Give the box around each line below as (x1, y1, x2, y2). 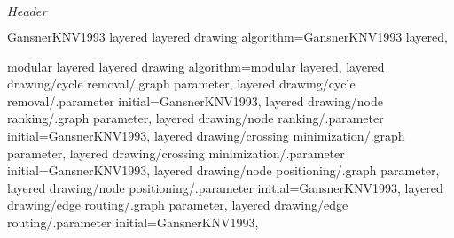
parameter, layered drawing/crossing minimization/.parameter (7, 143, 345, 162)
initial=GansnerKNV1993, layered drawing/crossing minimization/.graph (7, 126, 405, 144)
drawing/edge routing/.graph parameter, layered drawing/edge (7, 196, 348, 214)
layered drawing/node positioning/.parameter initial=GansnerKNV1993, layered (7, 178, 443, 196)
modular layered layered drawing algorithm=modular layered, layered (7, 57, 385, 75)
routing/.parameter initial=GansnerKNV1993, (7, 212, 259, 231)
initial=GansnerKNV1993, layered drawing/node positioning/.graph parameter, (7, 161, 440, 180)
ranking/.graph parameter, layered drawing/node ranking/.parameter (7, 109, 384, 127)
